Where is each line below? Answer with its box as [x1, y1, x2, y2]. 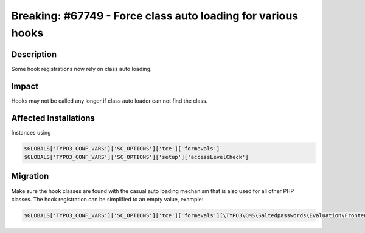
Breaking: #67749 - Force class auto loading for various [11, 9, 298, 22]
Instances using [11, 129, 51, 136]
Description [11, 49, 57, 59]
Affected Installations [11, 113, 96, 123]
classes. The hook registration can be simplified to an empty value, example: [11, 195, 204, 203]
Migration [11, 171, 49, 181]
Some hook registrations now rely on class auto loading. [11, 65, 152, 72]
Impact [11, 81, 39, 91]
